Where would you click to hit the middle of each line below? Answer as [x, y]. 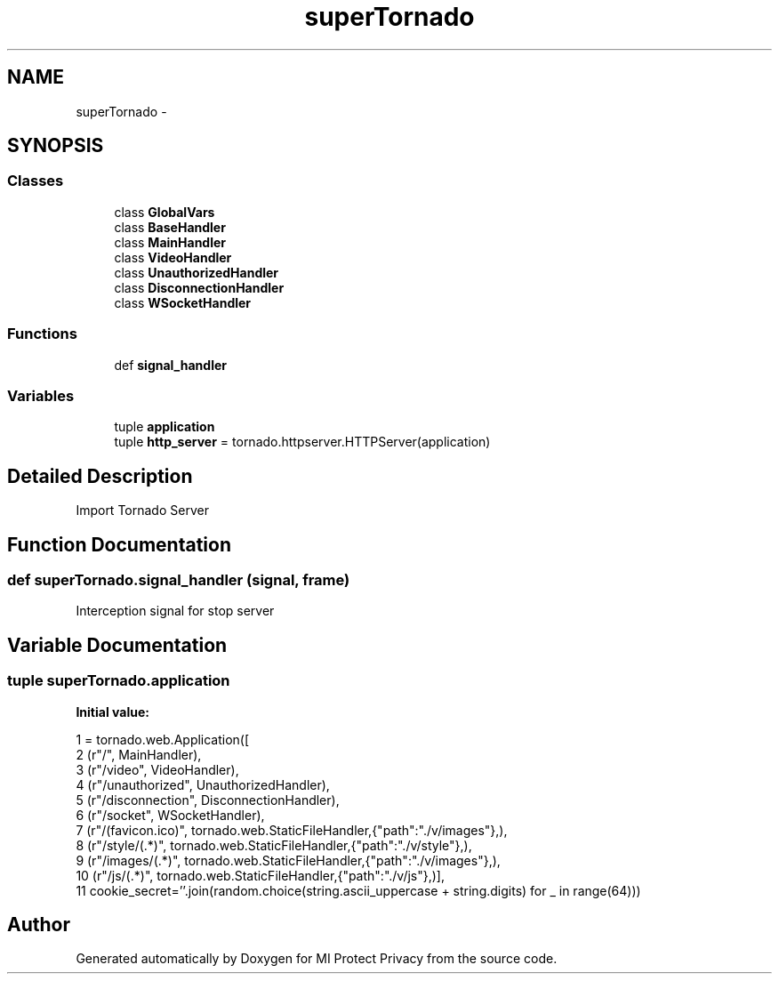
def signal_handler [170, 365]
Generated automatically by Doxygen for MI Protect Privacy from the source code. [317, 959]
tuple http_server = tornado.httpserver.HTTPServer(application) [302, 442]
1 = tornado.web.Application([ [163, 739]
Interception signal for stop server [175, 611]
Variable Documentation [117, 645]
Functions [42, 334]
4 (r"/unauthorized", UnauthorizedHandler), [203, 784]
